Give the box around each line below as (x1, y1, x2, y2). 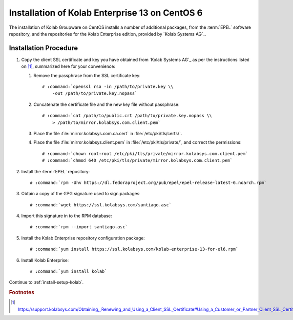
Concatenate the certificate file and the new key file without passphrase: (33, 101, 180, 107)
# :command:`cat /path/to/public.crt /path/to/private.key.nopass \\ (42, 113, 212, 119)
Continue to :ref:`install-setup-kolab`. (9, 280, 84, 285)
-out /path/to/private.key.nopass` (52, 91, 138, 96)
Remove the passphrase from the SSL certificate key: (33, 72, 141, 78)
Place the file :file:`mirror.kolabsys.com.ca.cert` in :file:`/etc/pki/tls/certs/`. (33, 130, 182, 136)
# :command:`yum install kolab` (30, 269, 107, 274)
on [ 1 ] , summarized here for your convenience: (21, 63, 116, 69)
